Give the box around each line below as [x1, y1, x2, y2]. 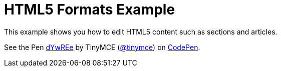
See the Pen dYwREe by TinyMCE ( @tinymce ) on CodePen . [4, 42, 200, 51]
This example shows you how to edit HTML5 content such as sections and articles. [4, 27, 277, 36]
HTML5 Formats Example [4, 1, 175, 18]
